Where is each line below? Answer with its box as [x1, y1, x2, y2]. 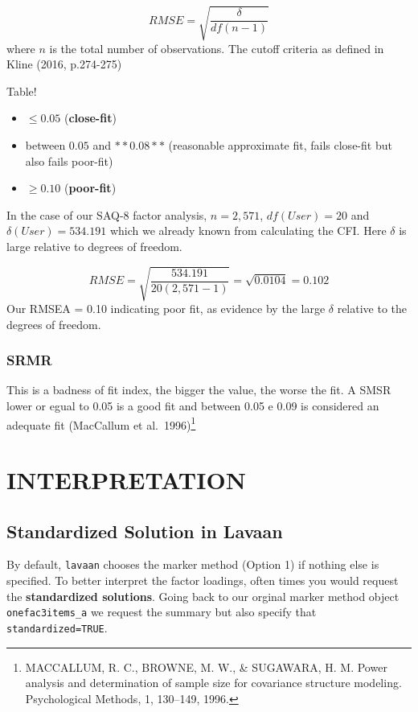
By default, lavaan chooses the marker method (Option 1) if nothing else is [6, 556, 379, 573]
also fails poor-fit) [25, 152, 113, 169]
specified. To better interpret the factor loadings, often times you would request [6, 572, 399, 589]
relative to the [337, 300, 408, 317]
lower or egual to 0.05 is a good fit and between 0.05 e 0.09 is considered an [6, 397, 379, 414]
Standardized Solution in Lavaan [6, 518, 283, 543]
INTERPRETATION [6, 463, 246, 496]
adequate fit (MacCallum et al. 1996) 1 [6, 414, 196, 433]
